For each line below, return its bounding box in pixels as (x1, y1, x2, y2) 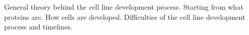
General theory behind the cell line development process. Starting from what (4, 2, 243, 12)
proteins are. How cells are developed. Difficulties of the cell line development (4, 11, 245, 22)
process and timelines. (4, 21, 73, 32)
